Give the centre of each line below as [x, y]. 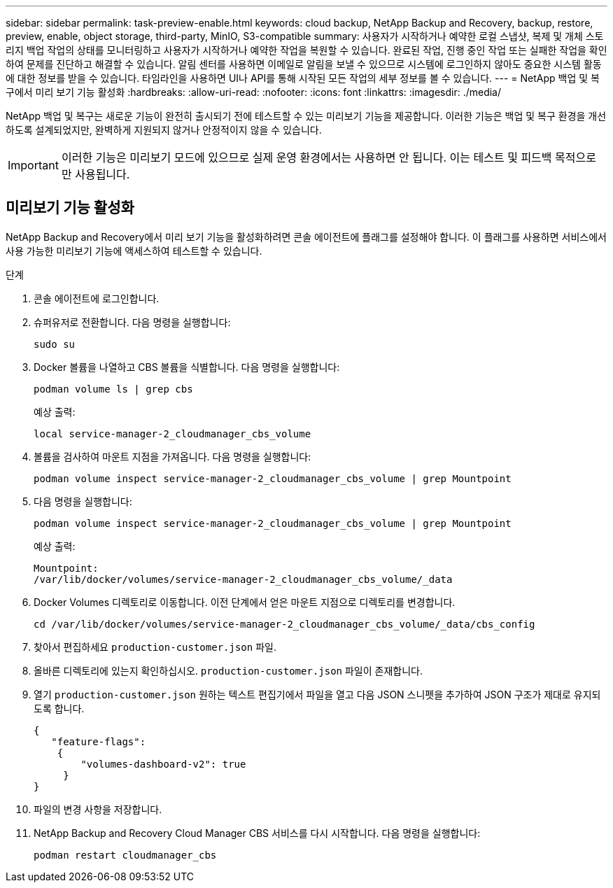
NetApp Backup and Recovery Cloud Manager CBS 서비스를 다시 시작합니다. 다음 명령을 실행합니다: [257, 833]
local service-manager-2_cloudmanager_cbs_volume [172, 434]
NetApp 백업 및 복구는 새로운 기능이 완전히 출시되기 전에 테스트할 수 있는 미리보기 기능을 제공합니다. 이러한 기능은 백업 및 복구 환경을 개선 [306, 116]
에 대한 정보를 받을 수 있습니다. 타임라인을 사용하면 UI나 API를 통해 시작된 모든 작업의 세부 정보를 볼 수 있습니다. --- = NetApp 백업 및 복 [303, 78]
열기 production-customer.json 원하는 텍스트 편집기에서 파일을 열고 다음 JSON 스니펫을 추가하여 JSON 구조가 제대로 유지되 [317, 694]
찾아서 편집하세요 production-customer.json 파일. [155, 647]
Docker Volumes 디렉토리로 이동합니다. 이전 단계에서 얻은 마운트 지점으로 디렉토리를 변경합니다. [245, 602]
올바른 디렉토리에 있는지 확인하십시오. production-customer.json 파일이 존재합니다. [228, 670]
